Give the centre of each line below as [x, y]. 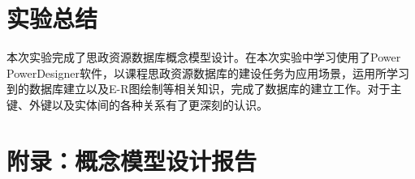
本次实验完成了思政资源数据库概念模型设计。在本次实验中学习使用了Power [204, 57]
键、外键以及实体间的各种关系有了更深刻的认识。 [137, 104]
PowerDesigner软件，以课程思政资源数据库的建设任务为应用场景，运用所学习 [208, 72]
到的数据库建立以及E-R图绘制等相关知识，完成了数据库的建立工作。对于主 [204, 89]
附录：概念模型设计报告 [132, 160]
